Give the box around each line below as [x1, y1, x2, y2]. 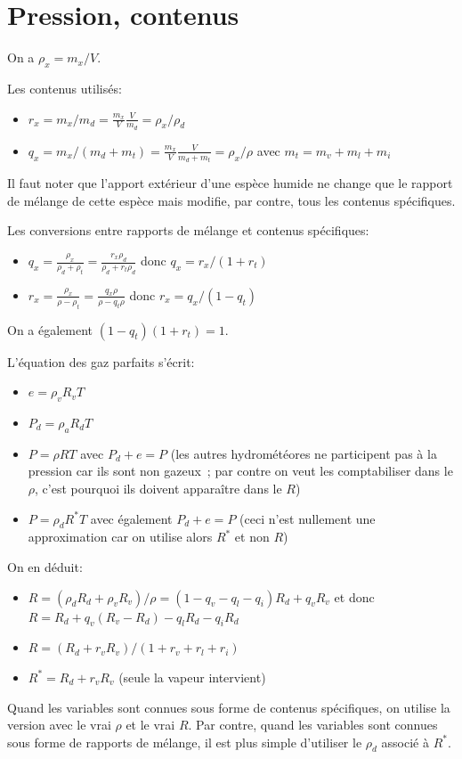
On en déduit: [7, 557, 83, 575]
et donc [334, 587, 375, 606]
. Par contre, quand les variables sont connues [188, 715, 438, 734]
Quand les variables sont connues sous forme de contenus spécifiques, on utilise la [7, 698, 450, 716]
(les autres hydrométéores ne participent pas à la [170, 444, 437, 462]
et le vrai [126, 715, 175, 734]
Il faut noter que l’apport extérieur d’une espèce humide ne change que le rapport [7, 174, 453, 192]
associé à [381, 732, 429, 751]
